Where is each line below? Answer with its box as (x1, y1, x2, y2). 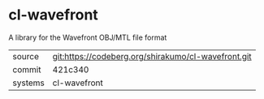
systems (12, 77, 45, 88)
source (12, 50, 39, 62)
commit (12, 63, 41, 75)
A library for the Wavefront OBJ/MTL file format (8, 32, 167, 42)
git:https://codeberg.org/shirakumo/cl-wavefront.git (52, 50, 252, 62)
